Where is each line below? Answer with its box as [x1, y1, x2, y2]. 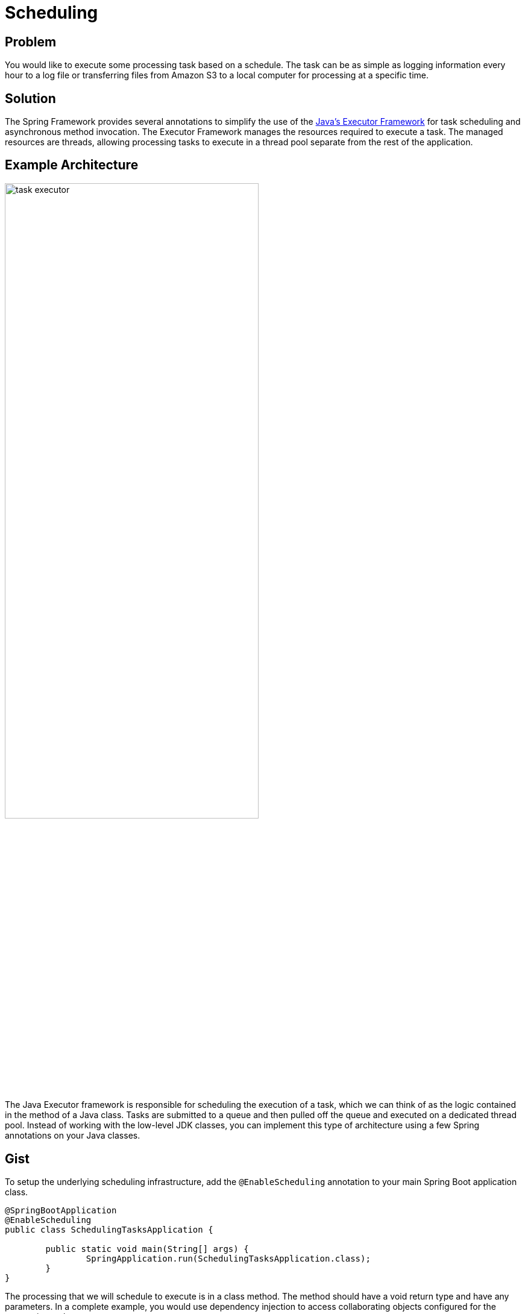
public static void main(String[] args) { [45, 1244, 249, 1254]
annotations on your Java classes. [5, 1130, 140, 1141]
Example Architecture [5, 157, 139, 173]
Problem [5, 34, 57, 49]
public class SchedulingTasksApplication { [5, 1225, 213, 1235]
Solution [5, 90, 56, 106]
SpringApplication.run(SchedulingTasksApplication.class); [86, 1254, 371, 1264]
